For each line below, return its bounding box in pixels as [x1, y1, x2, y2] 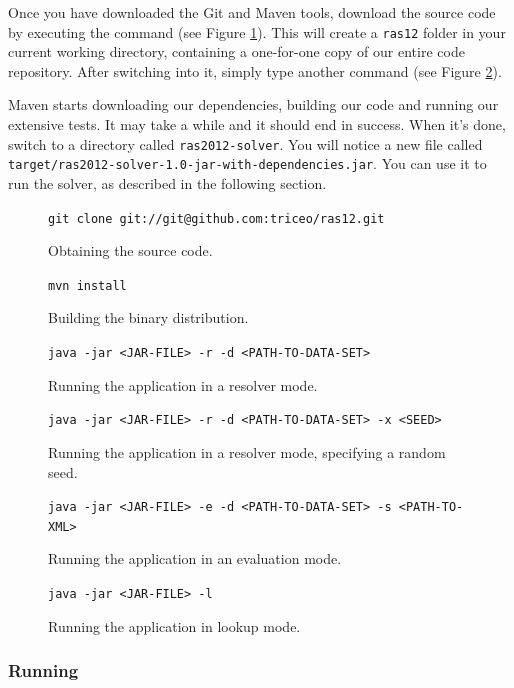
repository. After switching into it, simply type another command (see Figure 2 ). [8, 60, 502, 81]
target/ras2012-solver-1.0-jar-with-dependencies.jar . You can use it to [8, 153, 487, 174]
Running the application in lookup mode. [48, 615, 301, 636]
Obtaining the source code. [48, 240, 213, 261]
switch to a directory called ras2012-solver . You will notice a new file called [8, 133, 483, 154]
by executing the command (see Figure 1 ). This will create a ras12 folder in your [8, 21, 506, 42]
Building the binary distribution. [48, 307, 249, 328]
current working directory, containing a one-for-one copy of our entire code [8, 41, 465, 62]
